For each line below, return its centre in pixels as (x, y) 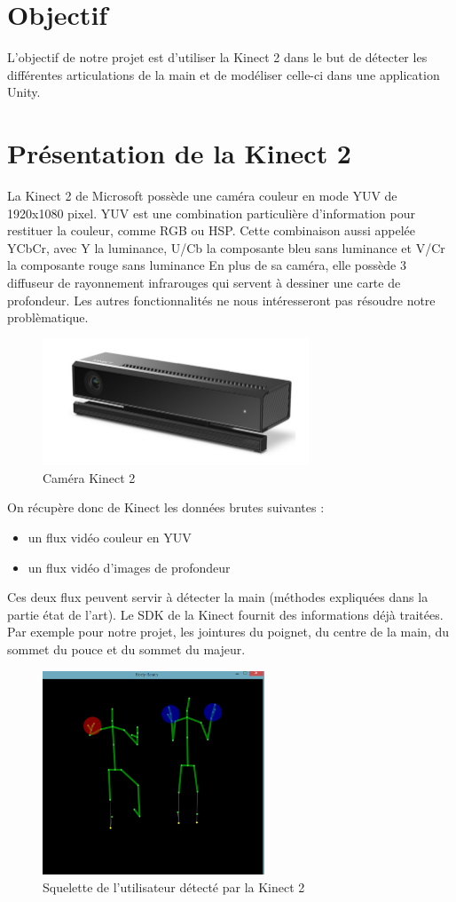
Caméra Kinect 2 (89, 477)
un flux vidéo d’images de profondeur (129, 567)
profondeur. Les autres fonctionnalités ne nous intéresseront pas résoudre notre (221, 300)
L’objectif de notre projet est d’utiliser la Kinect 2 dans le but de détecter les (217, 57)
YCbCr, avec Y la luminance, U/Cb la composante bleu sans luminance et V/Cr (226, 247)
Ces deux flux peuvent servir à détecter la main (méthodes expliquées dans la (218, 597)
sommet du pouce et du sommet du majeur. (126, 649)
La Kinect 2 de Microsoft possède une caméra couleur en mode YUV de (202, 196)
